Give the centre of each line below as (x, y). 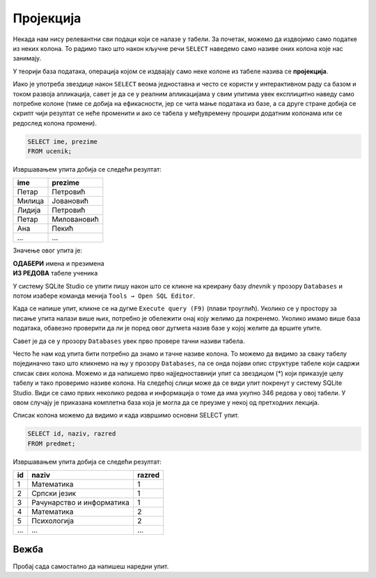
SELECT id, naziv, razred (72, 434)
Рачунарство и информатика (81, 503)
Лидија (29, 211)
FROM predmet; (52, 443)
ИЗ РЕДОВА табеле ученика (55, 273)
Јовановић (70, 201)
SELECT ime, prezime (62, 142)
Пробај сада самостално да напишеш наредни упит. (91, 566)
